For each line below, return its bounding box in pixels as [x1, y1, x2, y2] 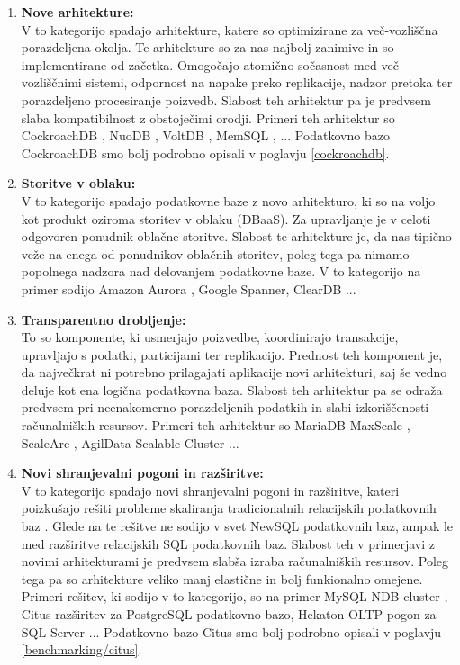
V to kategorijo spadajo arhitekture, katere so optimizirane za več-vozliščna [21, 20, 438, 39]
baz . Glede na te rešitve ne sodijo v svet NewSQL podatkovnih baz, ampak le [21, 517, 454, 535]
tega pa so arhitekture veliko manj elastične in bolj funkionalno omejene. [21, 569, 423, 588]
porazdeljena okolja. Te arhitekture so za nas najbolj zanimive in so [21, 38, 394, 57]
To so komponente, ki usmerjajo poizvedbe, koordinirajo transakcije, [21, 328, 399, 346]
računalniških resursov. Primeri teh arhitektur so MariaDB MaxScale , [21, 416, 410, 435]
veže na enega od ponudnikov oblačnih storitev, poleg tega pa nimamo [21, 244, 410, 263]
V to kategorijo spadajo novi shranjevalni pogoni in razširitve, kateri [21, 481, 400, 499]
